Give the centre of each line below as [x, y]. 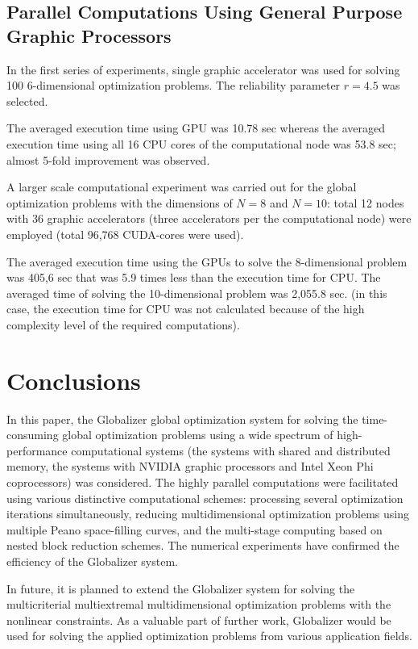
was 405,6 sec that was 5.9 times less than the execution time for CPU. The [194, 277]
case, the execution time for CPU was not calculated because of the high [186, 309]
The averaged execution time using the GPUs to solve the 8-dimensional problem [207, 261]
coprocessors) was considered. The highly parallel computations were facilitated [203, 482]
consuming [33, 435]
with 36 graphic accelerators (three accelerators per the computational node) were [209, 218]
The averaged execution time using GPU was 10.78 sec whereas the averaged [196, 128]
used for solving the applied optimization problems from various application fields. [209, 636]
